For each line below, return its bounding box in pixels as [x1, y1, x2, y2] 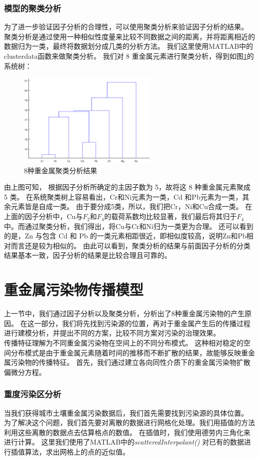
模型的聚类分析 [4, 1, 61, 14]
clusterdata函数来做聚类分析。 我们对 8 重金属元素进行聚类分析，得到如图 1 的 [4, 51, 254, 61]
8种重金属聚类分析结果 [24, 165, 97, 175]
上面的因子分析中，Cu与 [4, 211, 83, 222]
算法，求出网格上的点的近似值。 [24, 446, 129, 457]
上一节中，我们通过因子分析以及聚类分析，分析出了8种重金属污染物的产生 [4, 308, 245, 319]
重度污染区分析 [4, 388, 61, 400]
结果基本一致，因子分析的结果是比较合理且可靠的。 [4, 250, 171, 260]
